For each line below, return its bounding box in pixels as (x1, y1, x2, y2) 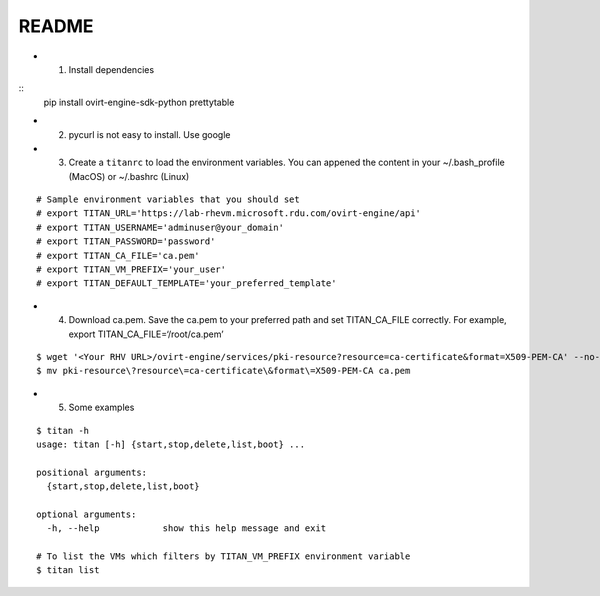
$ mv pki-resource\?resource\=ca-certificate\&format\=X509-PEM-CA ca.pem (36, 365, 411, 377)
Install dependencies (68, 63, 155, 75)
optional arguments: (36, 508, 137, 520)
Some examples (68, 401, 135, 414)
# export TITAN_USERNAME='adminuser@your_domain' (36, 221, 285, 233)
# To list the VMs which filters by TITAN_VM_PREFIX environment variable (36, 551, 411, 562)
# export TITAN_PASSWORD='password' (36, 236, 216, 247)
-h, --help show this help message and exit (46, 523, 327, 534)
